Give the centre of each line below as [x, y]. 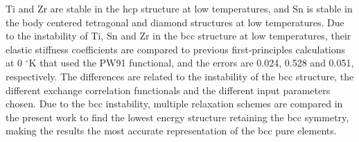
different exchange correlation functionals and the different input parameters [168, 90]
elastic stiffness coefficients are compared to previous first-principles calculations [176, 49]
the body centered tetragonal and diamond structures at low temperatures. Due [175, 22]
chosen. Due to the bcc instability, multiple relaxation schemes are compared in [174, 104]
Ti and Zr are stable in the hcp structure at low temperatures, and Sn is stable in [179, 8]
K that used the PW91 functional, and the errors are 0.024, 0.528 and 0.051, [191, 63]
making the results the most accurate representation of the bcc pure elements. [171, 131]
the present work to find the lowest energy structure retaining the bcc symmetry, [177, 117]
